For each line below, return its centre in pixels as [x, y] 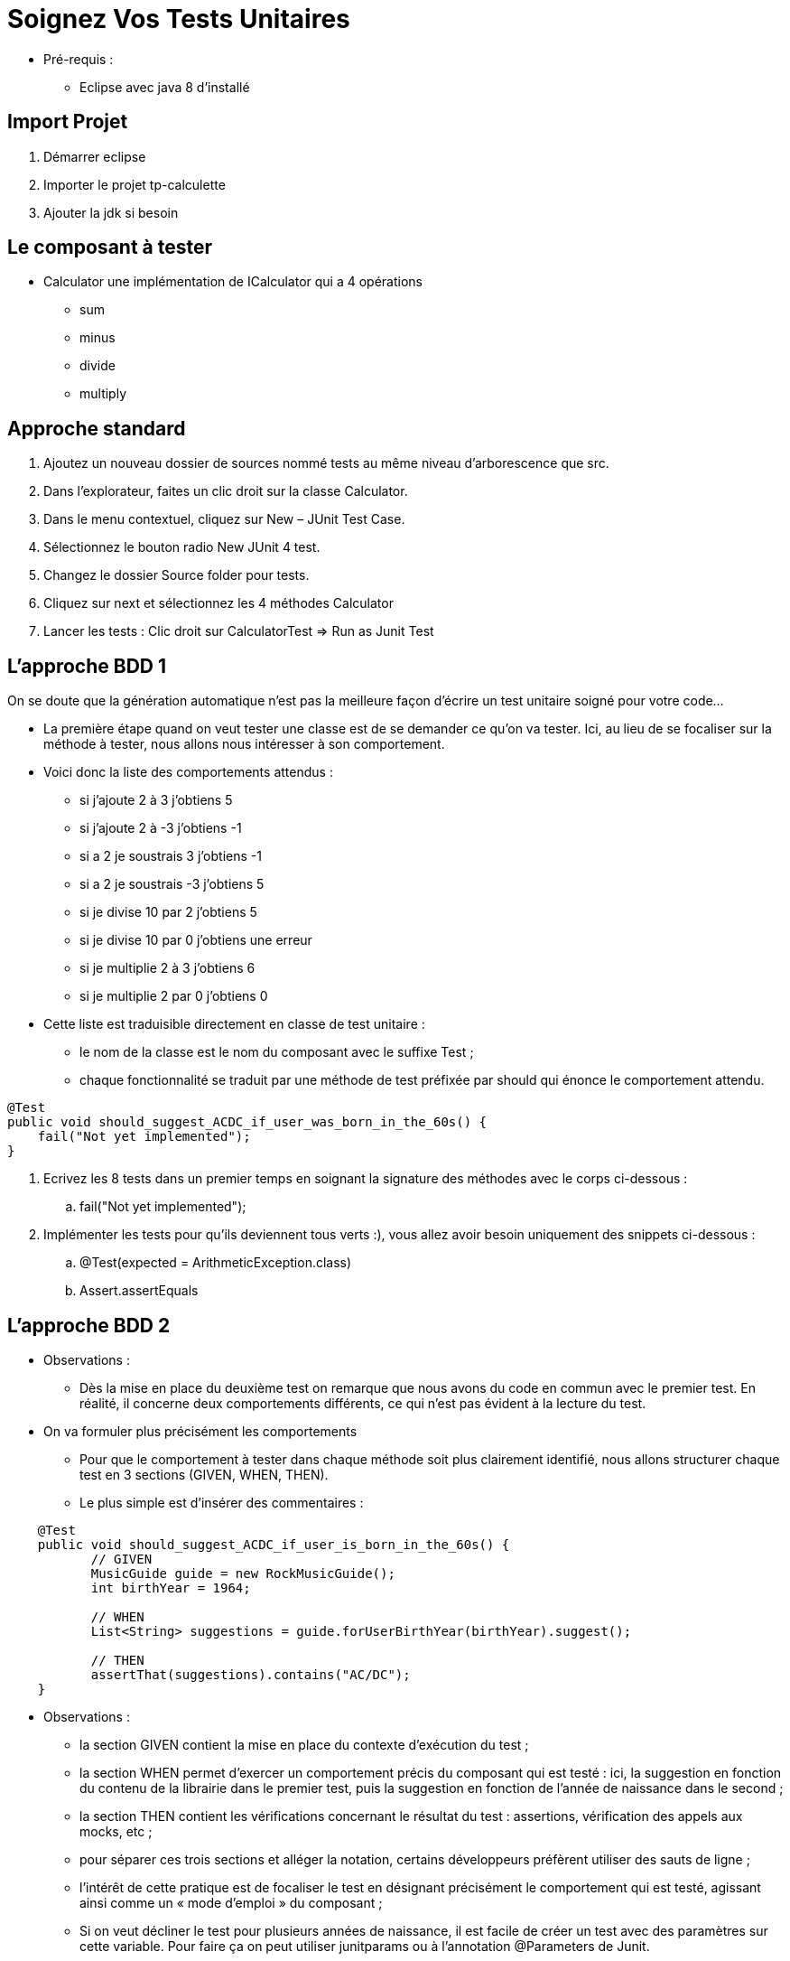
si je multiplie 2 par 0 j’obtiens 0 [174, 996]
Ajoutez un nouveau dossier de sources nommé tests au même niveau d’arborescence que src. [326, 463]
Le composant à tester [110, 247]
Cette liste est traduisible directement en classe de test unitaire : [234, 1024]
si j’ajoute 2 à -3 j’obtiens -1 [161, 828]
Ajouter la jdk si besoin [111, 212]
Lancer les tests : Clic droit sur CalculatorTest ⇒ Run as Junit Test [239, 631]
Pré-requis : [79, 59]
